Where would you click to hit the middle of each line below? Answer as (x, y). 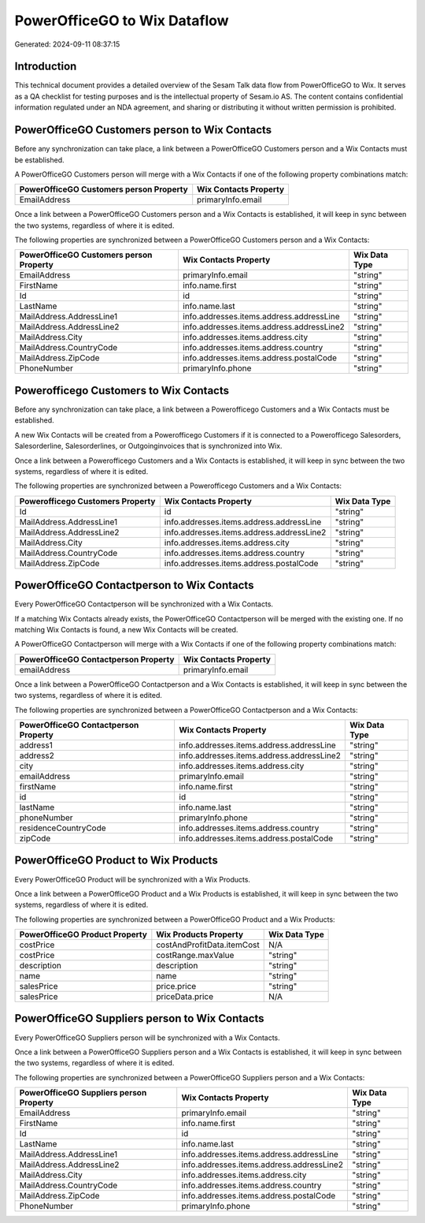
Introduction (46, 67)
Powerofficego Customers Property (87, 501)
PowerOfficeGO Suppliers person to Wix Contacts (139, 1018)
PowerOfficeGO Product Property (83, 934)
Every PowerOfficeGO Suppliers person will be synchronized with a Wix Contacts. (148, 1038)
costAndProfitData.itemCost (208, 945)
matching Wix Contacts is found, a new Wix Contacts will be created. (126, 630)
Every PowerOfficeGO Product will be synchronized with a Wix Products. (133, 879)
